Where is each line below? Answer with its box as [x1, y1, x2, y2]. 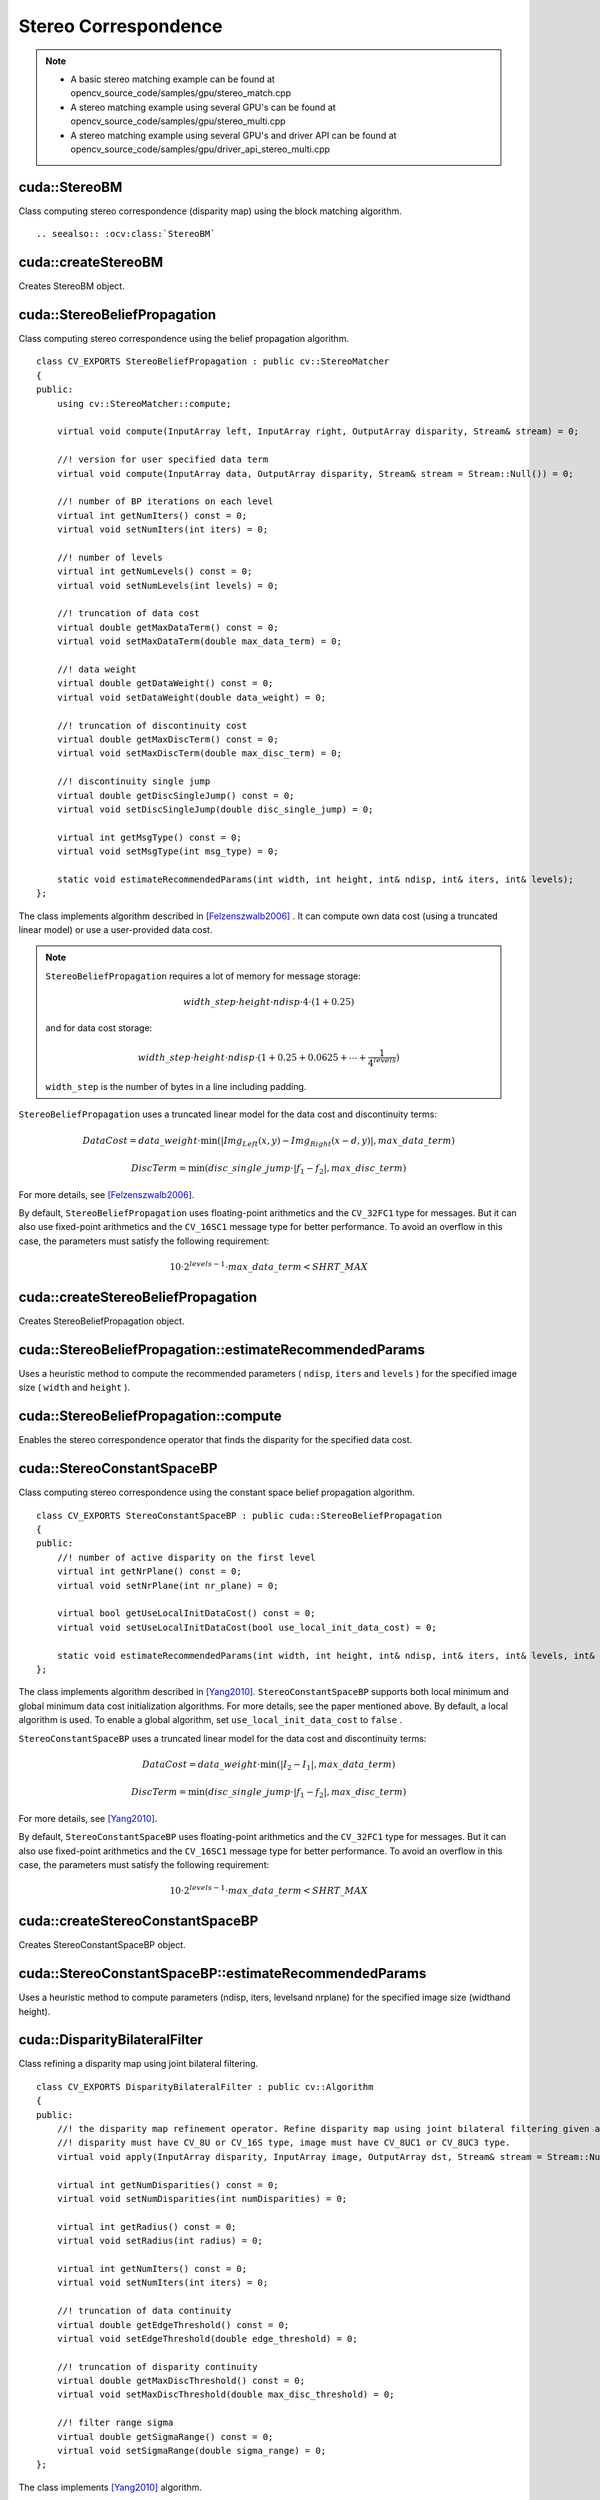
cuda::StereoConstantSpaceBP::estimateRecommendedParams [18, 1965, 427, 1982]
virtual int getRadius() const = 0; [56, 2221, 237, 2232]
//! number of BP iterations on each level [56, 496, 274, 507]
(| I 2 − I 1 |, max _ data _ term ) [276, 1758, 396, 1772]
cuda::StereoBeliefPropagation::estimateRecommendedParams [18, 1341, 425, 1358]
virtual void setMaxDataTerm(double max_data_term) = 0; [56, 636, 342, 647]
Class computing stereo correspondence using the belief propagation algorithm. [18, 333, 350, 344]
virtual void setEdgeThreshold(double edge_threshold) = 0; [56, 2333, 359, 2344]
